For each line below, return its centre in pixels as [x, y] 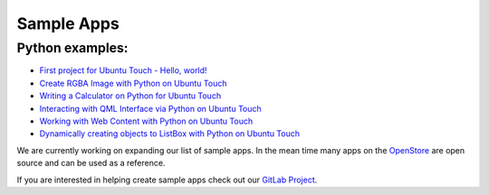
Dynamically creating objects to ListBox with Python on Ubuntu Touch [170, 134]
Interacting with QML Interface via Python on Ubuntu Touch [150, 108]
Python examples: [72, 48]
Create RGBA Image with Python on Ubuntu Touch [133, 83]
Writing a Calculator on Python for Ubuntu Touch [130, 96]
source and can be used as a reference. [91, 163]
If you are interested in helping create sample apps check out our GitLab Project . [167, 180]
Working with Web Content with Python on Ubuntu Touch [146, 121]
